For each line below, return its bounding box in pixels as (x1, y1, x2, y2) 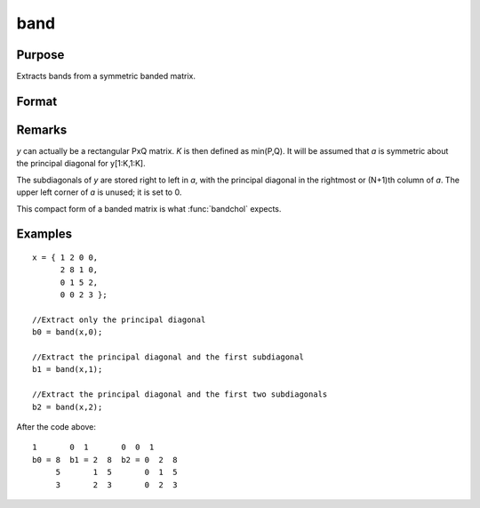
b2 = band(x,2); (32, 401, 103, 412)
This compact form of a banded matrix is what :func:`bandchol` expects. (16, 203, 282, 214)
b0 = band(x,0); (32, 327, 103, 337)
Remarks (16, 122, 68, 137)
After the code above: (16, 422, 97, 432)
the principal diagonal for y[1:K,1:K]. (16, 158, 146, 169)
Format (16, 93, 58, 109)
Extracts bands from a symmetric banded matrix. (16, 71, 196, 82)
